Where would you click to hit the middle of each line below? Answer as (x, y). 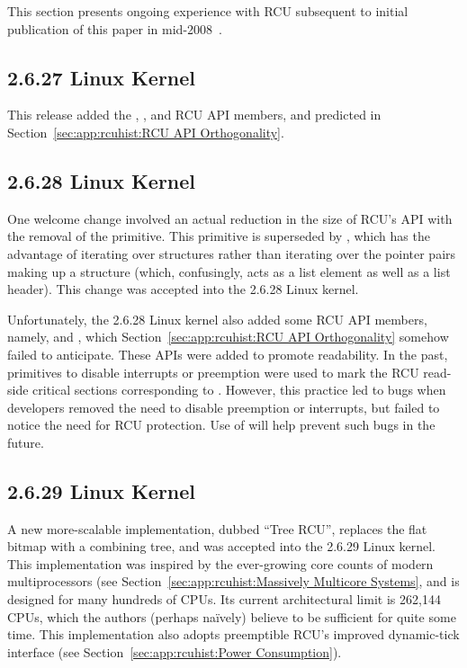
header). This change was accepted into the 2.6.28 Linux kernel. (183, 289)
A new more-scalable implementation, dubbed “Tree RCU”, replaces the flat (217, 528)
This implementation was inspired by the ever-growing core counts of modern (220, 563)
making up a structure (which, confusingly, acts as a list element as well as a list (229, 271)
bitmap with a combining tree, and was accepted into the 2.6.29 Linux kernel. (221, 546)
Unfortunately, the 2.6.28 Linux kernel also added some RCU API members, (217, 319)
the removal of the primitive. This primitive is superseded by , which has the (219, 236)
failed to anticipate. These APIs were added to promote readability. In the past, (228, 354)
